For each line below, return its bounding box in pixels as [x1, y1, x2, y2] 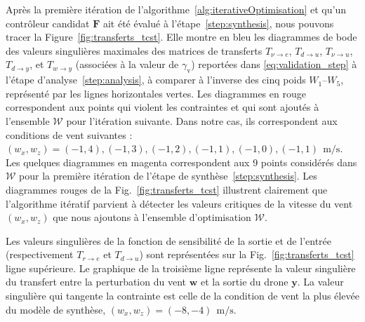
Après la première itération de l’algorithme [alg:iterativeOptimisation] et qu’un [6, 2, 346, 16]
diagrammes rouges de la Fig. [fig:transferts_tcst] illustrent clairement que [6, 182, 328, 196]
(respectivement [6, 247, 74, 262]
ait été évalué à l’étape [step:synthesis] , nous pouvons [102, 15, 334, 30]
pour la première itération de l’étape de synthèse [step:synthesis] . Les [19, 168, 317, 183]
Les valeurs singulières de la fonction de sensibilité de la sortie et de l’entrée [6, 233, 332, 248]
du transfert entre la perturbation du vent [6, 274, 186, 289]
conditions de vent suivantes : [6, 127, 133, 142]
